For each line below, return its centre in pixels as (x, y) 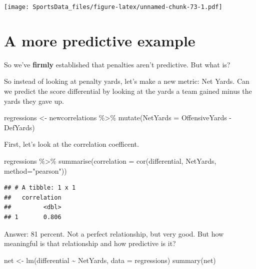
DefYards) (19, 127)
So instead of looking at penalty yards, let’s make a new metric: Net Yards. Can (127, 81)
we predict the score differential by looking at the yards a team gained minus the (128, 91)
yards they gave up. (34, 101)
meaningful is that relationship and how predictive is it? (90, 243)
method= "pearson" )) (35, 170)
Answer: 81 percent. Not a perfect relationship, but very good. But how (114, 233)
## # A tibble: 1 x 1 (40, 188)
